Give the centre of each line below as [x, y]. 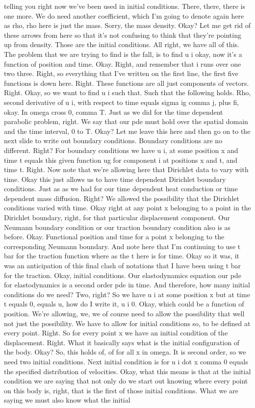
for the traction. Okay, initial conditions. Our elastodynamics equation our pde [123, 275]
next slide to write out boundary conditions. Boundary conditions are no [113, 140]
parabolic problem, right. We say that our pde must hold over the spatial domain [126, 121]
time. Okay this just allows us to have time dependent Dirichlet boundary [115, 179]
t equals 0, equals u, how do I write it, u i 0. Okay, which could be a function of [124, 304]
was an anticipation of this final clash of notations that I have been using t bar [123, 266]
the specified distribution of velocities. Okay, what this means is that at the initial [127, 371]
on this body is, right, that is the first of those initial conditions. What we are [121, 390]
